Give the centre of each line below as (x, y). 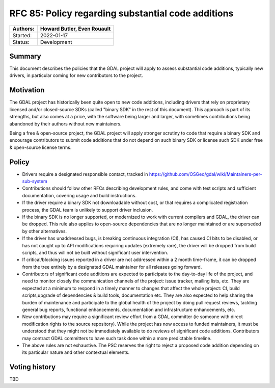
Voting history (33, 367)
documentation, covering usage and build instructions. (79, 195)
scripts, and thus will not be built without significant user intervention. (95, 252)
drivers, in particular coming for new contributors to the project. (76, 75)
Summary (25, 56)
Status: (21, 42)
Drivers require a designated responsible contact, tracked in (85, 174)
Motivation (27, 90)
